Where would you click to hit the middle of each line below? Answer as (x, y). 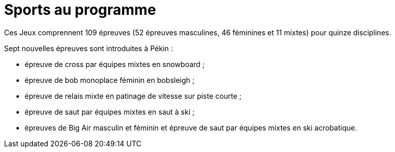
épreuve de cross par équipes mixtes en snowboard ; (115, 64)
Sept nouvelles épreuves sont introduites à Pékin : (89, 48)
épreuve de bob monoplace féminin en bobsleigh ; (110, 80)
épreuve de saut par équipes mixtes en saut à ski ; (110, 112)
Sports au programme (80, 10)
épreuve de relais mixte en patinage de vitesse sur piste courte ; (133, 96)
